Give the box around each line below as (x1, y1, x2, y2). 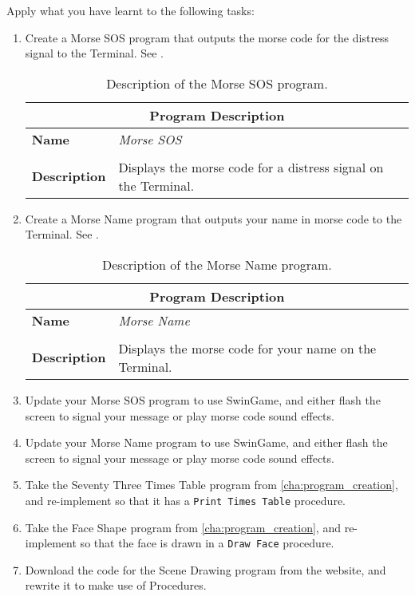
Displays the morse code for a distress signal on (118, 157, 384, 176)
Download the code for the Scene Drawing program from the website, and (25, 561, 386, 578)
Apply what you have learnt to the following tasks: (6, 2, 255, 18)
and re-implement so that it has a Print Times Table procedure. (25, 491, 346, 508)
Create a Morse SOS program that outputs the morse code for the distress (25, 29, 389, 45)
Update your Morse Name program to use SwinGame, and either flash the (25, 434, 388, 451)
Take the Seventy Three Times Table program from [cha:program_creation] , (25, 476, 398, 493)
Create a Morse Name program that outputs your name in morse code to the (25, 210, 402, 227)
